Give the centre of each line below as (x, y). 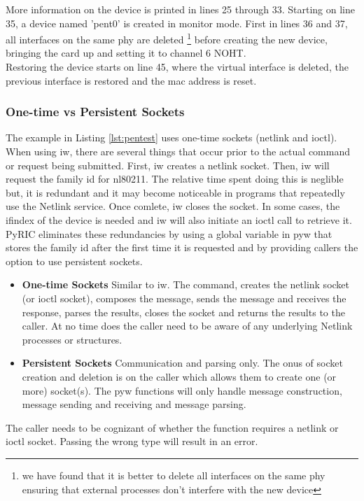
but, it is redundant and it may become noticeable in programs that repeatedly (175, 192)
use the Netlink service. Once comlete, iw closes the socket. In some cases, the (173, 206)
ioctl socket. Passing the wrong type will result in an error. (132, 441)
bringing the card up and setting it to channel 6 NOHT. (126, 53)
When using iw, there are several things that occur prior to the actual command (178, 151)
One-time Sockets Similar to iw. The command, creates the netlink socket (186, 284)
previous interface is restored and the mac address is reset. (131, 80)
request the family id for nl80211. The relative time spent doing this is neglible (175, 179)
